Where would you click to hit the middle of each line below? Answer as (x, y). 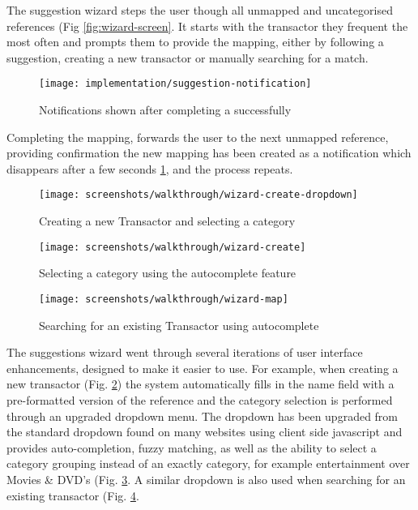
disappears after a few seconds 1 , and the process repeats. (150, 168)
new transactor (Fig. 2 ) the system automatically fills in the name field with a (200, 384)
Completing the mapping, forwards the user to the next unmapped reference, (198, 137)
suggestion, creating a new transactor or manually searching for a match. (188, 57)
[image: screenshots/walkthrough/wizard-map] (164, 299)
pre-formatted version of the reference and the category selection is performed (200, 399)
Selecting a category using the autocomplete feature (168, 273)
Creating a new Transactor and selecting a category (167, 221)
